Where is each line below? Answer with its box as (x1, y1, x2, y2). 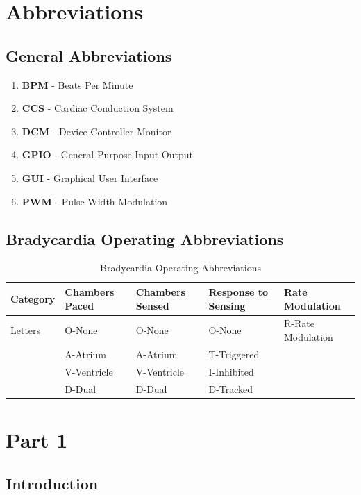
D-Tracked (208, 381, 253, 396)
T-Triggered (208, 346, 260, 361)
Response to (208, 284, 269, 299)
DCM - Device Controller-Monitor (22, 124, 171, 138)
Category (10, 291, 56, 305)
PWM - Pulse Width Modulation (22, 194, 168, 208)
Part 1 (6, 425, 68, 453)
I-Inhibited (208, 364, 254, 378)
